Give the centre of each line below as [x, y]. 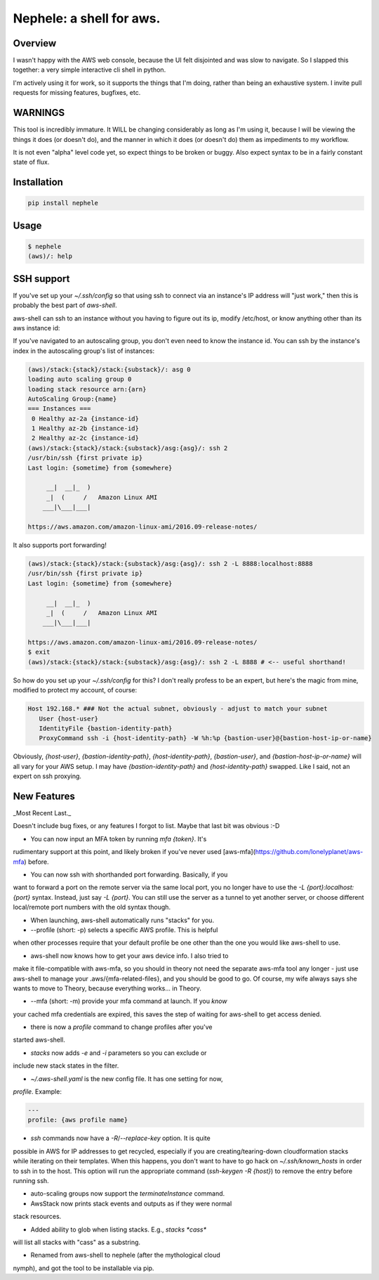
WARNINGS [39, 113]
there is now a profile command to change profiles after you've [122, 1027]
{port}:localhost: [330, 887]
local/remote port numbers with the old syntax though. [92, 907]
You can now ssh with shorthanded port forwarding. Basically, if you [129, 874]
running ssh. [31, 1180]
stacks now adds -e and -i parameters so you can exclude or [119, 1053]
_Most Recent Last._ [42, 813]
